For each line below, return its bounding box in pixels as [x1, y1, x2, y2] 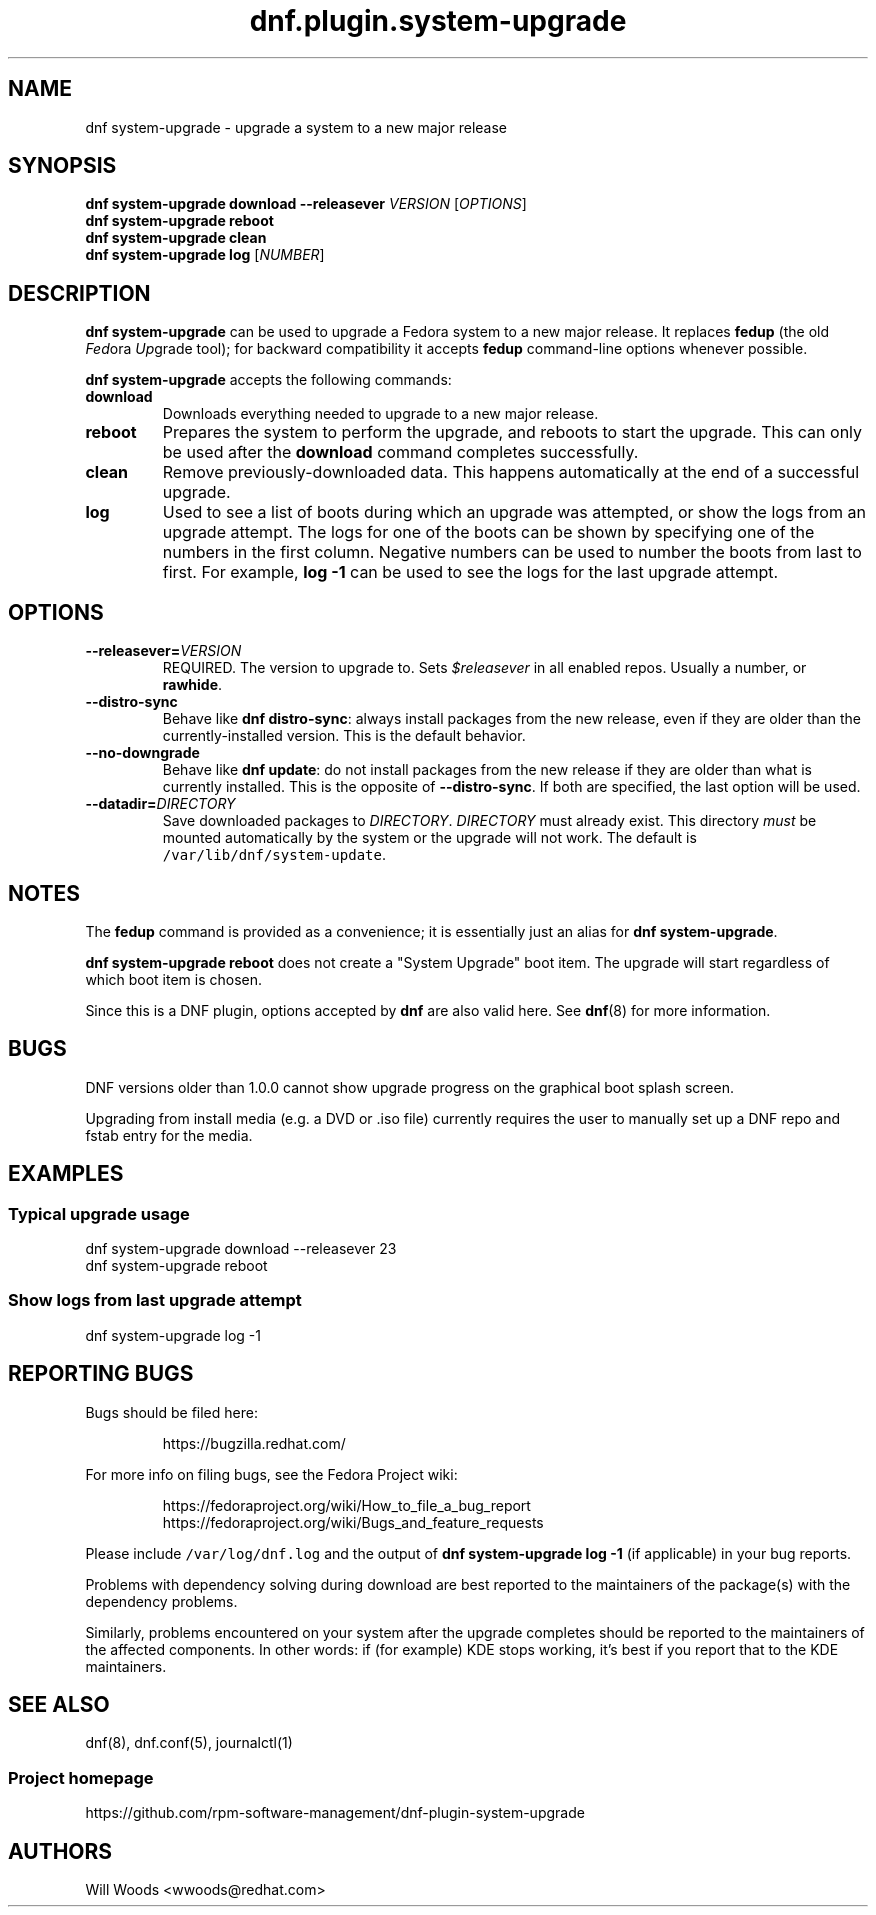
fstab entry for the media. [85, 1126, 253, 1144]
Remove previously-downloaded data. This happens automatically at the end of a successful [162, 462, 860, 483]
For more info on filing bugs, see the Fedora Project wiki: [85, 1465, 458, 1483]
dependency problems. [85, 1592, 238, 1610]
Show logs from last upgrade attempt [8, 1290, 302, 1311]
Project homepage [8, 1767, 154, 1788]
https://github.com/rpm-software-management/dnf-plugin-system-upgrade [85, 1804, 585, 1822]
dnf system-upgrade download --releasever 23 [85, 1240, 397, 1258]
